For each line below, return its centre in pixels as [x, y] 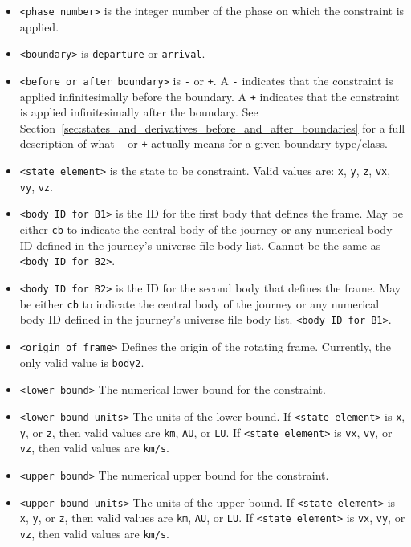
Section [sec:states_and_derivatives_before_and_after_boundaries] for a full [212, 127]
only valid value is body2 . [82, 362]
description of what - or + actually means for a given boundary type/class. [203, 143]
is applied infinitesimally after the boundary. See [139, 112]
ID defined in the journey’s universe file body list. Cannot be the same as [200, 245]
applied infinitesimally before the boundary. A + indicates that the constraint [210, 96]
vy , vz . [36, 186]
